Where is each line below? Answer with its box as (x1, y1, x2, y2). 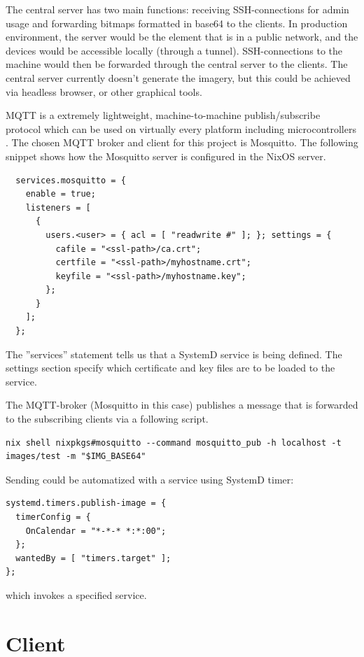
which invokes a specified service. (6, 587, 147, 602)
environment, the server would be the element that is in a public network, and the (6, 29, 358, 44)
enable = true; (25, 189, 96, 199)
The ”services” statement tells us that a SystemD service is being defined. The (6, 346, 342, 361)
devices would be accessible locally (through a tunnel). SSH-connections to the (6, 43, 343, 57)
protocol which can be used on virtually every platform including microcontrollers (6, 121, 356, 136)
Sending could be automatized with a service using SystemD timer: (6, 472, 294, 486)
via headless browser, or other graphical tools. (6, 84, 202, 99)
